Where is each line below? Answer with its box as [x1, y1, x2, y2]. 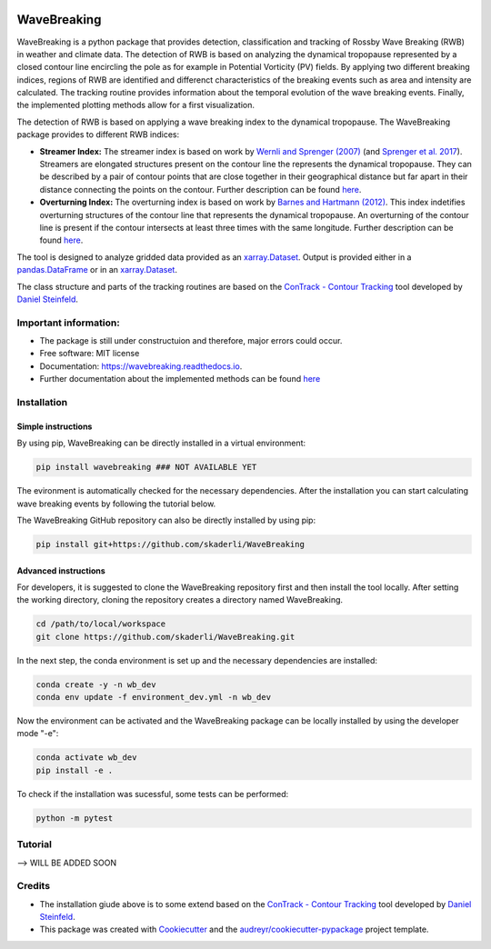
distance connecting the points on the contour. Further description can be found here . [39, 184, 362, 195]
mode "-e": [16, 728, 59, 739]
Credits [16, 880, 50, 893]
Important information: [16, 316, 120, 329]
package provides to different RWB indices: [16, 129, 180, 140]
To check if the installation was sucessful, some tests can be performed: [16, 788, 289, 799]
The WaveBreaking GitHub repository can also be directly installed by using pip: [16, 514, 316, 525]
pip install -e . [35, 764, 114, 775]
